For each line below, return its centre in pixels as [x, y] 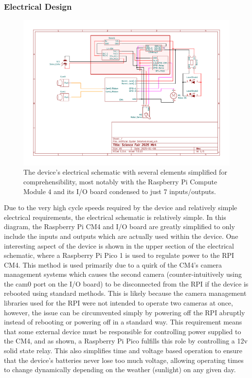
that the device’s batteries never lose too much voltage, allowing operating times [124, 360]
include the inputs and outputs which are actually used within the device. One [121, 236]
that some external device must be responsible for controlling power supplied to [123, 331]
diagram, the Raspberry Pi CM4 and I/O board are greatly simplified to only [119, 226]
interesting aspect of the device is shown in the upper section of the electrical [119, 245]
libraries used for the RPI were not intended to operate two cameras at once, [118, 303]
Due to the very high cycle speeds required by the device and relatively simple [121, 207]
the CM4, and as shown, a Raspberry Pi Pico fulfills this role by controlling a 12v [126, 341]
